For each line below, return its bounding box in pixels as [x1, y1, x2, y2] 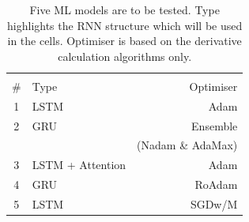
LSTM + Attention [32, 156, 126, 173]
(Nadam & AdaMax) [137, 137, 238, 153]
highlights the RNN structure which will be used [7, 17, 243, 33]
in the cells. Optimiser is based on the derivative [7, 32, 242, 49]
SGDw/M [190, 195, 238, 212]
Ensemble [191, 117, 238, 134]
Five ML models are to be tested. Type [29, 2, 220, 17]
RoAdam [194, 176, 238, 193]
